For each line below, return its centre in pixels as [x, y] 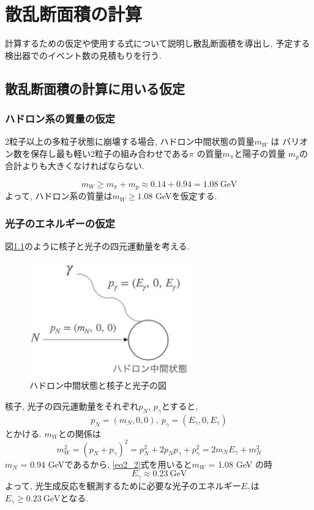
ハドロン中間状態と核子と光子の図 [98, 385]
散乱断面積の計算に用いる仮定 [95, 88]
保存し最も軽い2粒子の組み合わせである [110, 153]
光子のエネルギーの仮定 [60, 223]
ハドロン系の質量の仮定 [60, 119]
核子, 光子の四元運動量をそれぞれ [72, 405]
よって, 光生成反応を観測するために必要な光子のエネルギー [123, 485]
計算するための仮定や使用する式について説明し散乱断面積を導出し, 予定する [158, 43]
